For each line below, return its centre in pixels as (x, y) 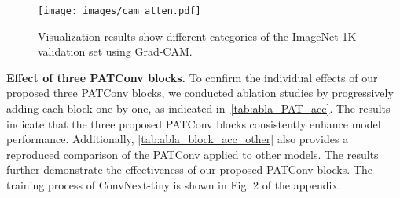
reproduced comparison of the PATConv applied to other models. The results (193, 154)
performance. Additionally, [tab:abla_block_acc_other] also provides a (178, 139)
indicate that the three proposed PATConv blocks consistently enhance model (194, 123)
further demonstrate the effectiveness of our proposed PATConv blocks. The (189, 169)
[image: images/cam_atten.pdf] (119, 11)
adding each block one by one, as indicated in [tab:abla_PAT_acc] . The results (198, 108)
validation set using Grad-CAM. (115, 51)
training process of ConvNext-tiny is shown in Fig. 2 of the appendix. (174, 185)
